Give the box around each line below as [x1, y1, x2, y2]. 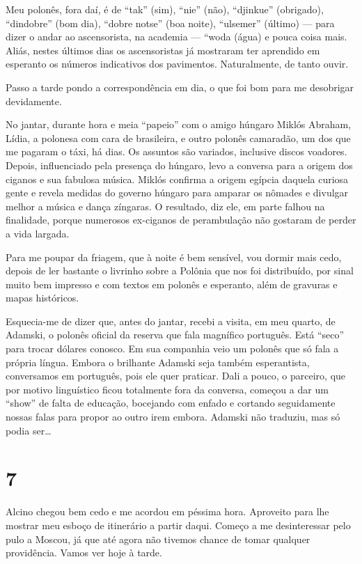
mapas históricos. [6, 290, 79, 305]
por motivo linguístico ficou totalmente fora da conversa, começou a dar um [6, 382, 329, 396]
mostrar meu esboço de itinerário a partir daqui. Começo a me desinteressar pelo [6, 517, 351, 532]
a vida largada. [6, 226, 70, 240]
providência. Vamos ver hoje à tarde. [6, 545, 162, 560]
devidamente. [6, 93, 62, 108]
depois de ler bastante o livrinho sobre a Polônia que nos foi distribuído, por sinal [6, 263, 354, 278]
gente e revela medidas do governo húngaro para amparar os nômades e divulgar [6, 185, 349, 200]
